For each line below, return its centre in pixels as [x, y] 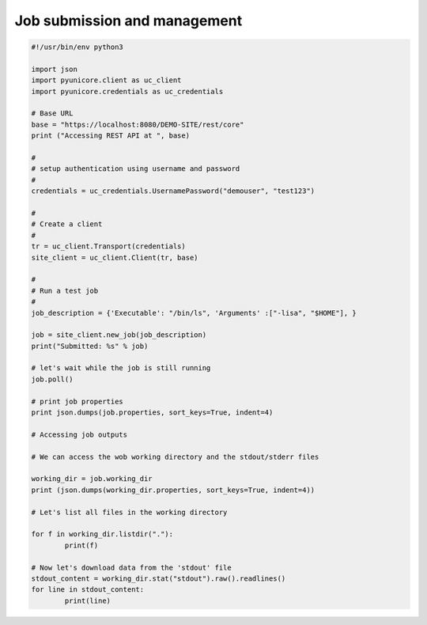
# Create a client [67, 224]
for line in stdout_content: [88, 590]
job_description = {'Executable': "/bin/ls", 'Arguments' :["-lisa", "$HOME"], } [194, 313]
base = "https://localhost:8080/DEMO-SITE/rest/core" [138, 124]
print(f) [81, 545]
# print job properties [77, 401]
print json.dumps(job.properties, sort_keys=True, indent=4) [152, 413]
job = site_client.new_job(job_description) [119, 335]
